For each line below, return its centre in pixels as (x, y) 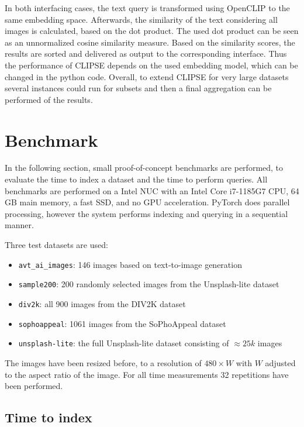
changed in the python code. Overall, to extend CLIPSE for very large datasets (147, 76)
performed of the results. (49, 99)
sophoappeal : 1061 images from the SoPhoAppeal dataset (122, 323)
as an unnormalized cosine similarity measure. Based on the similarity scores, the (150, 42)
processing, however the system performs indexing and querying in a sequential (146, 213)
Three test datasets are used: (56, 245)
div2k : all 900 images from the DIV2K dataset (102, 303)
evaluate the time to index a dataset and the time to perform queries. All (136, 179)
